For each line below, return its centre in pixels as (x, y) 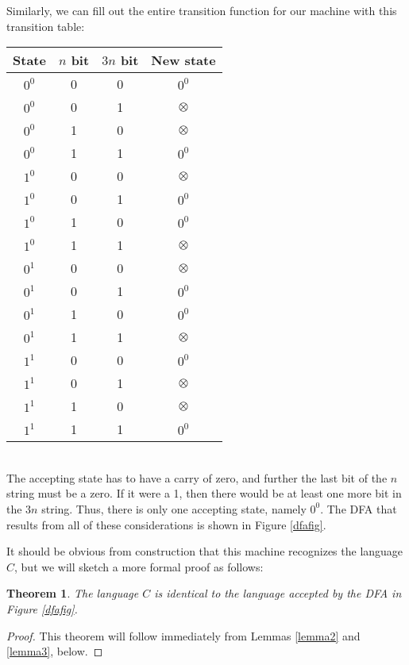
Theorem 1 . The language (73, 593)
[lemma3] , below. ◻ (55, 651)
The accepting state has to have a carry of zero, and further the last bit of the (197, 477)
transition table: (46, 26)
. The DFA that (359, 508)
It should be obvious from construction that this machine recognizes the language (205, 551)
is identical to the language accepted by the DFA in (278, 593)
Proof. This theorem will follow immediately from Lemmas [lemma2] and (183, 635)
